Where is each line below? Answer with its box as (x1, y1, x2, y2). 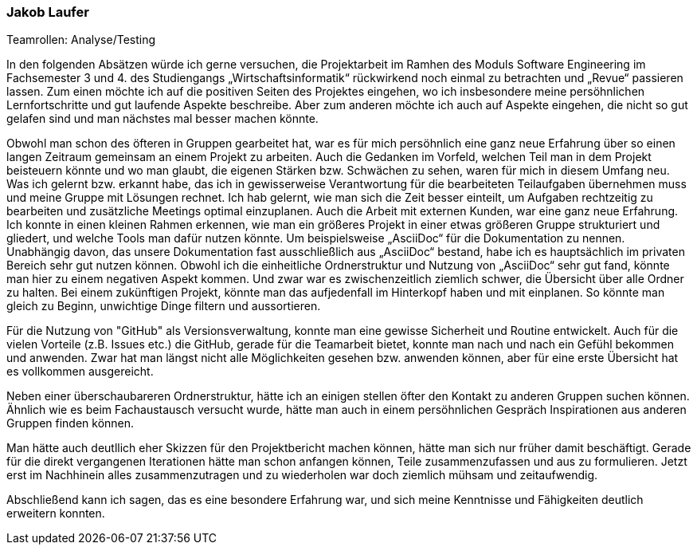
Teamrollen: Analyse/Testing (6, 33, 156, 47)
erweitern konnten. (6, 506, 105, 521)
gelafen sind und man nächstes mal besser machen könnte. (6, 112, 319, 126)
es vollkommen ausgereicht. (6, 364, 154, 379)
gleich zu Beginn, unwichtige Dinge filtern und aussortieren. (6, 299, 321, 313)
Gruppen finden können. (6, 416, 135, 431)
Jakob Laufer (6, 4, 89, 20)
